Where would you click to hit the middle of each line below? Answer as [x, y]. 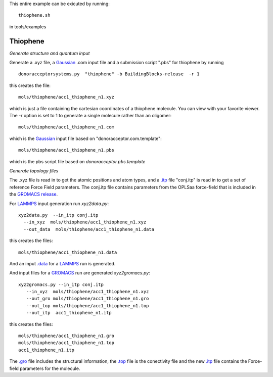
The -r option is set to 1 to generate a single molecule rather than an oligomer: [90, 116]
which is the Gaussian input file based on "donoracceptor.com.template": [85, 138]
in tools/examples [28, 27]
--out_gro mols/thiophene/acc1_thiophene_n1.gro [87, 299]
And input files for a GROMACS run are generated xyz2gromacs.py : [80, 273]
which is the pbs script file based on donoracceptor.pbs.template [77, 161]
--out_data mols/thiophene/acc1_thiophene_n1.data [89, 229]
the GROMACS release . [34, 194]
